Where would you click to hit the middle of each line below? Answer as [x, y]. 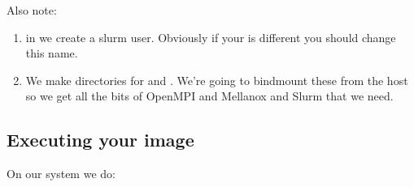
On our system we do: [61, 174]
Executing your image [100, 140]
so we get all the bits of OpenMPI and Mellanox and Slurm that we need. [209, 96]
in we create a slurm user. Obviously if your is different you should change [211, 37]
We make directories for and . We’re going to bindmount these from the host [217, 80]
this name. [52, 53]
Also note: [32, 10]
